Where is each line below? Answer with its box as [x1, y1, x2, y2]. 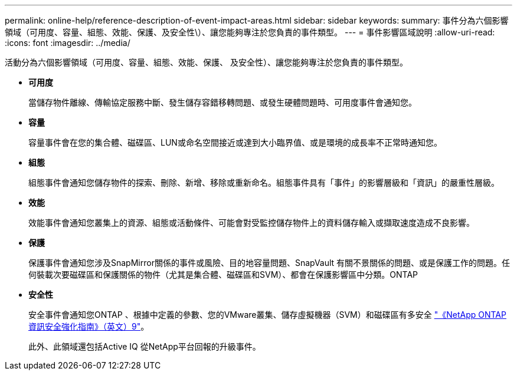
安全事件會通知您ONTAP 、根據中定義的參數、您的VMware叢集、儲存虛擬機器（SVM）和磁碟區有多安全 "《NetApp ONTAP [28, 310, 506, 320]
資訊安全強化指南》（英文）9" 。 [28, 321, 149, 331]
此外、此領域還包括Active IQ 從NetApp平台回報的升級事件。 [28, 341, 261, 351]
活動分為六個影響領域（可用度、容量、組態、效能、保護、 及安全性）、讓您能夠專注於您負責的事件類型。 [5, 57, 408, 67]
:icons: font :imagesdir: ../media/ [5, 38, 130, 48]
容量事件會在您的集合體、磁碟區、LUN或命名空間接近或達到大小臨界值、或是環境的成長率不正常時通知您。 [28, 137, 442, 147]
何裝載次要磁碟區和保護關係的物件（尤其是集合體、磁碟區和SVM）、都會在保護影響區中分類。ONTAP [28, 269, 418, 279]
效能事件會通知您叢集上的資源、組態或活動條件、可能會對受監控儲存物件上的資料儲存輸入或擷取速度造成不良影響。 [28, 218, 475, 228]
